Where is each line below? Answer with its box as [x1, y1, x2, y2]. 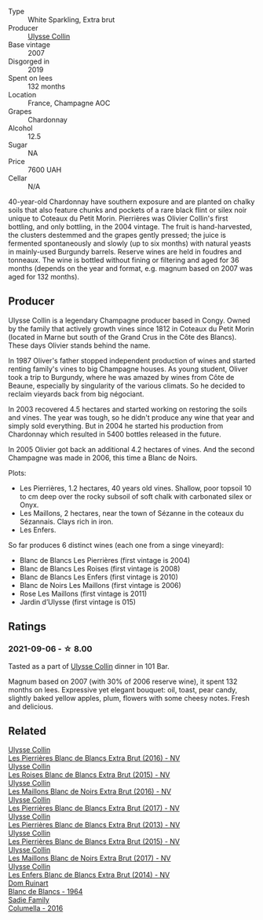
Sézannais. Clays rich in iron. [19, 517, 114, 526]
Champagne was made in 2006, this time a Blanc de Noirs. [8, 453, 198, 462]
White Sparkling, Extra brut [27, 15, 115, 24]
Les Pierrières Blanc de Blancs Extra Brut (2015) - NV [8, 837, 181, 846]
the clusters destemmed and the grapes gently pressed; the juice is [8, 231, 226, 239]
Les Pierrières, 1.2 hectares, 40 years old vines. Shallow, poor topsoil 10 [19, 483, 252, 493]
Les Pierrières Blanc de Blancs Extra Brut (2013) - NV [8, 820, 181, 830]
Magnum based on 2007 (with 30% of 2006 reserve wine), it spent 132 [8, 677, 238, 686]
